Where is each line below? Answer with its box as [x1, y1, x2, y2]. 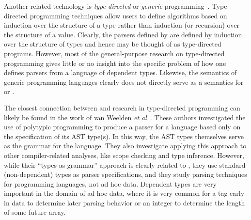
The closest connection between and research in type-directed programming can [4, 102, 240, 112]
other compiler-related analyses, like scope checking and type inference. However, [4, 150, 244, 160]
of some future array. [4, 207, 66, 217]
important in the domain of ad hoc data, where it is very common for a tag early [4, 188, 245, 198]
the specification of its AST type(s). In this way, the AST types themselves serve [4, 131, 244, 141]
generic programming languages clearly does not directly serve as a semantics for [4, 77, 244, 87]
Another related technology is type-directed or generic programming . [4, 1, 210, 11]
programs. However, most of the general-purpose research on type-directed [4, 48, 225, 58]
